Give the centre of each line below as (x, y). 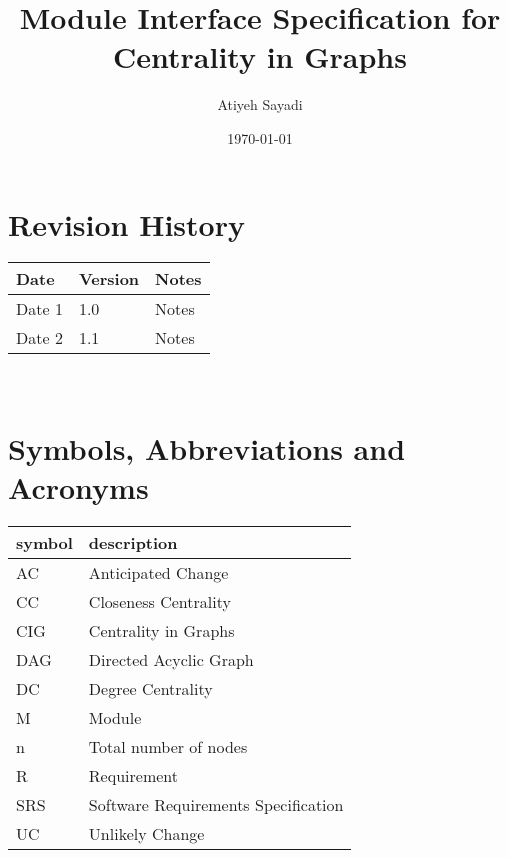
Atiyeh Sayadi (260, 104)
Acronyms (78, 487)
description (133, 543)
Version (109, 279)
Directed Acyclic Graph (171, 660)
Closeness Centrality (159, 602)
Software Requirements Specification (216, 805)
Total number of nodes (168, 747)
